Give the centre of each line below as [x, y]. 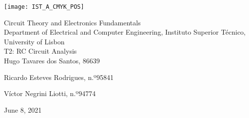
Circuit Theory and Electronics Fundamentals [72, 22]
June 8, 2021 [23, 109]
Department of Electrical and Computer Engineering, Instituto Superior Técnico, [125, 32]
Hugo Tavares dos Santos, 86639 [52, 61]
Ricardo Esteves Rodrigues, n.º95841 [59, 77]
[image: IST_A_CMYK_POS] [44, 7]
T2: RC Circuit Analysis [40, 51]
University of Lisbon [34, 41]
